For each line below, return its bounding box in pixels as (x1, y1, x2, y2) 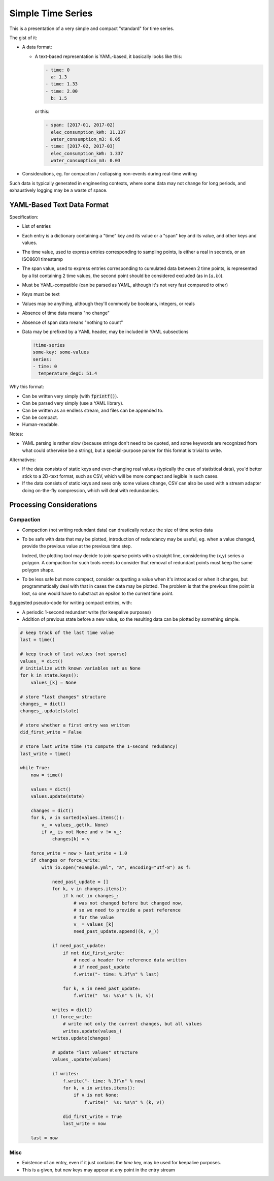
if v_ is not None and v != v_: (41, 829, 122, 835)
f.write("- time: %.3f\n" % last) (74, 971, 159, 977)
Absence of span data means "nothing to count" (22, 319, 123, 325)
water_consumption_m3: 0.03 (51, 158, 121, 164)
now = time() (30, 772, 63, 778)
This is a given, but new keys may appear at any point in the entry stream (22, 1167, 175, 1173)
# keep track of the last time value (20, 629, 114, 635)
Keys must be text (22, 291, 60, 297)
